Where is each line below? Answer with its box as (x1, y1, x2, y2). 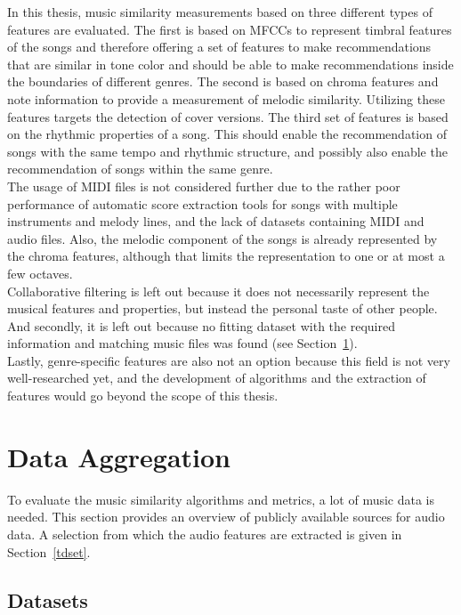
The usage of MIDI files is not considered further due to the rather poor (7, 176, 400, 195)
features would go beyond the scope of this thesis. (7, 386, 279, 405)
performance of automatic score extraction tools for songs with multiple (7, 194, 398, 213)
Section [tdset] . (7, 542, 91, 561)
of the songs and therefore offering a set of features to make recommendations (7, 37, 432, 56)
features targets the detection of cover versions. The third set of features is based (7, 107, 449, 125)
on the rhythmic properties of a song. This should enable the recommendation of (7, 125, 447, 143)
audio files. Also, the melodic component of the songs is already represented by (7, 229, 438, 247)
